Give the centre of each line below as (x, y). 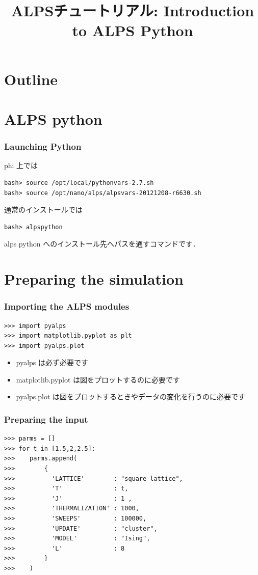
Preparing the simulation (94, 279)
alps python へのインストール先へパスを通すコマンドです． (102, 244)
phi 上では (21, 165)
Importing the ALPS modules (67, 306)
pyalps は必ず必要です (52, 362)
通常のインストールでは (43, 210)
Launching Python (43, 146)
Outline (31, 79)
